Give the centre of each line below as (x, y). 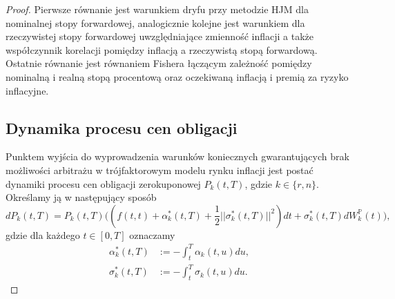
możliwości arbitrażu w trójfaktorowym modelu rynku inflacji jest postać (160, 170)
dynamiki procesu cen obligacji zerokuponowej (103, 183)
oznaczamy (152, 234)
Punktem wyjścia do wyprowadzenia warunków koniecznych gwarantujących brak (177, 156)
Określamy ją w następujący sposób (81, 197)
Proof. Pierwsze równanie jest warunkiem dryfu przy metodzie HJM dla (157, 9)
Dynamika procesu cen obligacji (122, 127)
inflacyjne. (27, 90)
